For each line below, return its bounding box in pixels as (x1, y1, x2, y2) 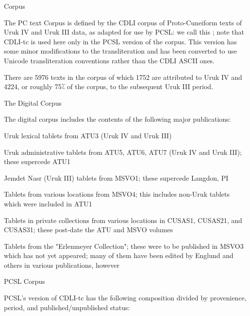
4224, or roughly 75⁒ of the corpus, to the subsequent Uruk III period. (4, 81, 213, 92)
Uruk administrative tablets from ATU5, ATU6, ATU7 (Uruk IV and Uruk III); (4, 147, 242, 157)
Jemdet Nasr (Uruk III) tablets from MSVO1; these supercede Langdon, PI (4, 172, 229, 183)
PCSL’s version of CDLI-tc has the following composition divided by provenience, (4, 293, 247, 303)
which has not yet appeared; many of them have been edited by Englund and (4, 250, 233, 260)
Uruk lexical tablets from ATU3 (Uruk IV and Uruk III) (4, 130, 172, 140)
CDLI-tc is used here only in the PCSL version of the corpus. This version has (4, 36, 237, 46)
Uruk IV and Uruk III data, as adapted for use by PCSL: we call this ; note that (4, 27, 245, 37)
